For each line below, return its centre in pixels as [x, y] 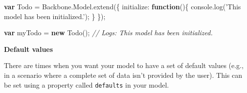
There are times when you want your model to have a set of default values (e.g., [124, 65]
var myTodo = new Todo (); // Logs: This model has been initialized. [108, 33]
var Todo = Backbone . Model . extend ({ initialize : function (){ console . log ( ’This [123, 6]
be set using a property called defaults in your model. [87, 84]
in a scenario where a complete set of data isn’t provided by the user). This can [123, 75]
